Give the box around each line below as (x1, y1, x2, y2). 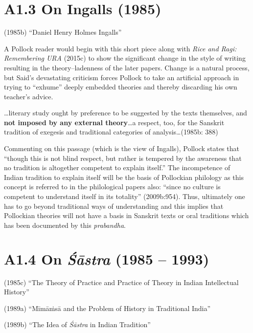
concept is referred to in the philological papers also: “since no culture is (4, 181, 221, 192)
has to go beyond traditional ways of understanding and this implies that (4, 200, 224, 211)
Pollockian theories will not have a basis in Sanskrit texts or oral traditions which (4, 210, 249, 221)
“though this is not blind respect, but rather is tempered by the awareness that (4, 153, 242, 163)
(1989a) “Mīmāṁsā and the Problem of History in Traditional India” (4, 303, 211, 313)
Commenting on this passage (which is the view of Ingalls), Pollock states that (4, 143, 239, 154)
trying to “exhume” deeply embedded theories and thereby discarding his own (4, 82, 237, 92)
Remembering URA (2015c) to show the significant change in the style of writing (4, 53, 246, 63)
